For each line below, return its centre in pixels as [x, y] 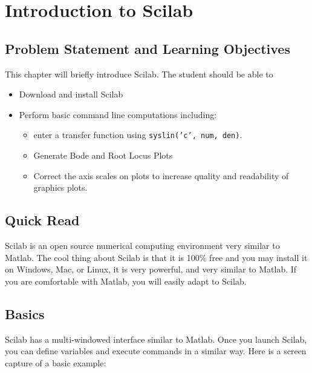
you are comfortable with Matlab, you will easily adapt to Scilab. [126, 281]
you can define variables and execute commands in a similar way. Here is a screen [156, 351]
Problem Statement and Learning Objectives [148, 48]
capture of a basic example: [56, 362]
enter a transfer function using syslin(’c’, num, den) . [138, 135]
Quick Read [42, 220]
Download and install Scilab [71, 94]
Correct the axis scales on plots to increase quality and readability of [161, 175]
